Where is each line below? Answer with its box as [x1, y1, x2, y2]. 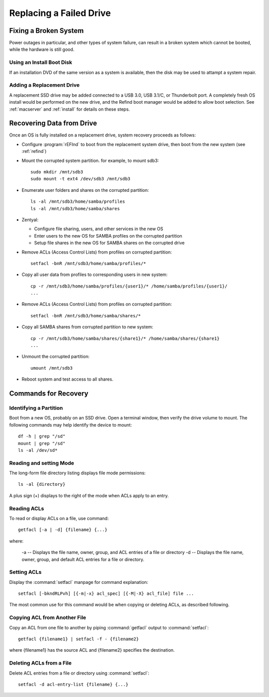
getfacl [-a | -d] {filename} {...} [18, 527, 108, 533]
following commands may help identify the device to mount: [9, 421, 132, 428]
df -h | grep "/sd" [18, 433, 66, 439]
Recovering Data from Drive [9, 119, 97, 128]
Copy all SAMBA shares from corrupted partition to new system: [21, 324, 153, 330]
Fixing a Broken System [9, 26, 84, 35]
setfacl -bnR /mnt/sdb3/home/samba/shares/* [30, 313, 141, 318]
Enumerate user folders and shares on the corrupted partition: [21, 187, 149, 193]
